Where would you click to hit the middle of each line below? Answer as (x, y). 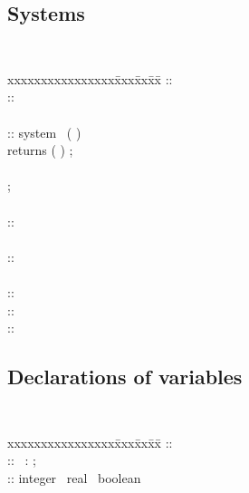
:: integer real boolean (74, 477)
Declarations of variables (125, 377)
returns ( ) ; (40, 150)
